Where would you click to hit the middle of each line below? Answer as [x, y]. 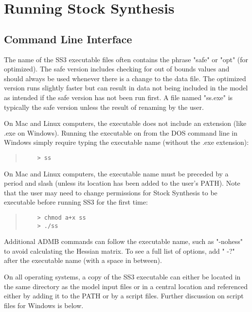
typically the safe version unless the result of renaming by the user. [104, 107]
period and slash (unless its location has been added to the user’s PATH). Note [122, 183]
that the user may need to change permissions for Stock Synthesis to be [111, 192]
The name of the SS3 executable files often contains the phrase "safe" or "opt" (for [126, 59]
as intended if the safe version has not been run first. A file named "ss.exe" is [118, 97]
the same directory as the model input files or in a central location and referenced [126, 286]
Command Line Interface [68, 39]
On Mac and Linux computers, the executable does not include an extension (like [125, 123]
